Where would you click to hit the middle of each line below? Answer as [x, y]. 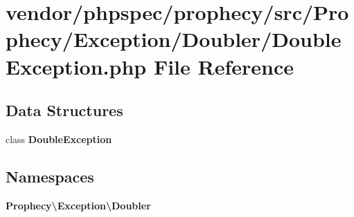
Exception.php [76, 66]
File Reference [223, 66]
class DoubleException [59, 139]
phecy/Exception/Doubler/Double [174, 39]
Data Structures [64, 110]
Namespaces [50, 176]
